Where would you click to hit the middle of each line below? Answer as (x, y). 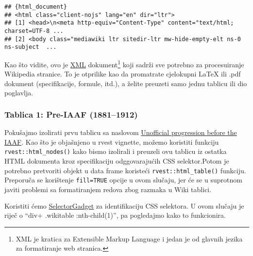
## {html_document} (36, 7)
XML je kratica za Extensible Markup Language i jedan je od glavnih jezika (129, 238)
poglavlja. (19, 93)
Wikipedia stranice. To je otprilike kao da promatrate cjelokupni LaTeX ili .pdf (123, 74)
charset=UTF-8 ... (34, 31)
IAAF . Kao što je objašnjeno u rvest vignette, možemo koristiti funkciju (112, 142)
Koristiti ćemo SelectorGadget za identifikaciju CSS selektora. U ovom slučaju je (124, 205)
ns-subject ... (31, 47)
